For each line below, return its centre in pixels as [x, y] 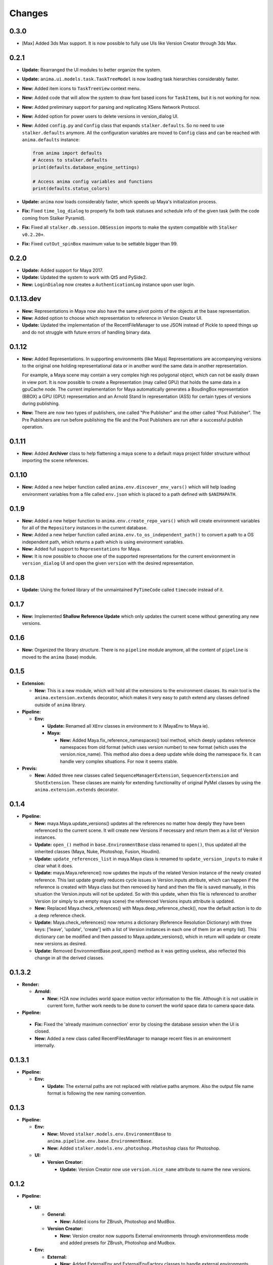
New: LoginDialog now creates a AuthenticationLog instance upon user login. [108, 284]
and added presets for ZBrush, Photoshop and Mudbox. [118, 1243]
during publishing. [41, 403]
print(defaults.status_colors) [72, 189]
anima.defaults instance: [51, 140]
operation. [33, 427]
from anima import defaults [67, 153]
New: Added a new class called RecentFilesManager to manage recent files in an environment [133, 1038]
